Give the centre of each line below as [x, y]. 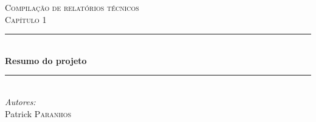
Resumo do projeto [46, 60]
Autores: [20, 101]
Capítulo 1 [26, 19]
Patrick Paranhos [38, 113]
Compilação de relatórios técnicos [72, 7]
